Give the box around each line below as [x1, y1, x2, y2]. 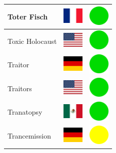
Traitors [7, 83, 32, 93]
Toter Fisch [7, 11, 48, 21]
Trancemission [7, 131, 51, 141]
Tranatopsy [7, 107, 42, 117]
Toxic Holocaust [7, 35, 57, 46]
